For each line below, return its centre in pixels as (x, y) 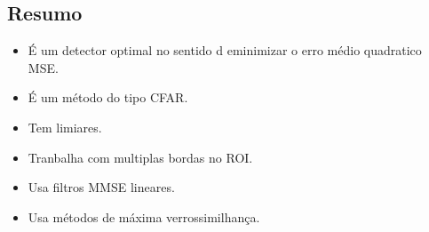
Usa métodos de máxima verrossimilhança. (144, 216)
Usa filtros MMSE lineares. (101, 187)
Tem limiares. (65, 127)
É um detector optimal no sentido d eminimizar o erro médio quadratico (225, 50)
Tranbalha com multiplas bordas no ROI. (140, 157)
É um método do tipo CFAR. (108, 97)
